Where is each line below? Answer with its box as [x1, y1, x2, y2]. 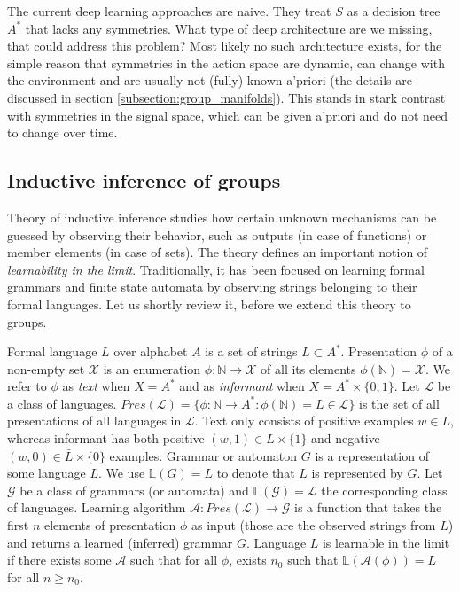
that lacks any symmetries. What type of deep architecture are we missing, [25, 19, 433, 37]
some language [7, 463, 86, 482]
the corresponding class [321, 480, 448, 499]
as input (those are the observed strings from [191, 516, 436, 534]
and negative [311, 429, 380, 448]
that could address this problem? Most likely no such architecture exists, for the [7, 36, 442, 55]
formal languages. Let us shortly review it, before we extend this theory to [7, 294, 411, 313]
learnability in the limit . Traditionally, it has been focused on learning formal [7, 260, 425, 278]
